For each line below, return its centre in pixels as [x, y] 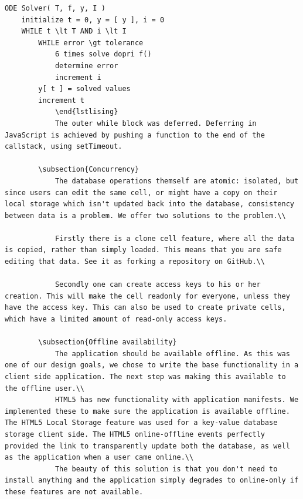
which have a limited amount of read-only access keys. [116, 319]
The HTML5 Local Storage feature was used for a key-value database [141, 423]
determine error [86, 66]
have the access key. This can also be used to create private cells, [145, 308]
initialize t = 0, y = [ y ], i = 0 [93, 20]
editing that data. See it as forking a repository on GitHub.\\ [135, 262]
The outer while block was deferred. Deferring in [156, 123]
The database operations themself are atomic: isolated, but [177, 181]
